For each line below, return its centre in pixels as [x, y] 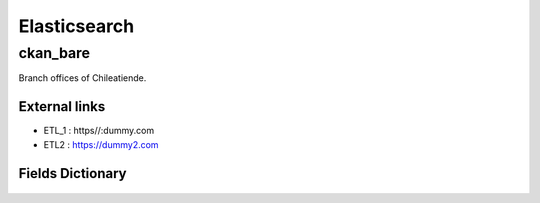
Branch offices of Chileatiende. [82, 78]
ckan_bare [54, 53]
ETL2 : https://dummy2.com [101, 144]
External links [62, 106]
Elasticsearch [76, 26]
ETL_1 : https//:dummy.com [99, 131]
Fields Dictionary [72, 173]
